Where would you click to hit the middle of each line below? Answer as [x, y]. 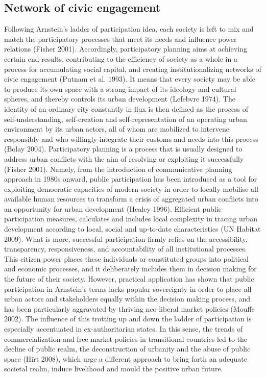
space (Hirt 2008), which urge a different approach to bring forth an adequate [126, 358]
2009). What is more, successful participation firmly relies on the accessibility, [126, 238]
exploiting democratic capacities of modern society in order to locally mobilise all [131, 188]
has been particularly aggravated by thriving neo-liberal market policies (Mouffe [129, 308]
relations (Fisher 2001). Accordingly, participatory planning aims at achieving [126, 49]
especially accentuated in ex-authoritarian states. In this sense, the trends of [124, 329]
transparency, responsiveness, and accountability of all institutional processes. [126, 249]
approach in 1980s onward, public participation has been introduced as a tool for [131, 179]
